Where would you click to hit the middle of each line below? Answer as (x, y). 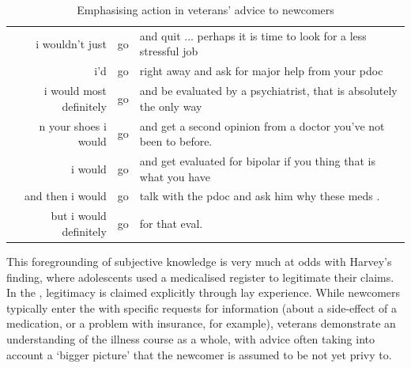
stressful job (169, 51)
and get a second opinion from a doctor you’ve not (262, 125)
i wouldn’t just (71, 43)
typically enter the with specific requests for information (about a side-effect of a (202, 307)
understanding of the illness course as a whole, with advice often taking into (190, 338)
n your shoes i (73, 125)
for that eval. (171, 224)
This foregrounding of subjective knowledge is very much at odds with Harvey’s (199, 261)
